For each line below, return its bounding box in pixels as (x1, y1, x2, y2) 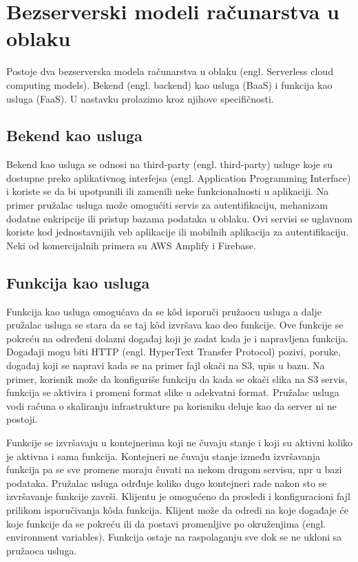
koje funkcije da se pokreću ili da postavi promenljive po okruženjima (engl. (6, 516, 326, 530)
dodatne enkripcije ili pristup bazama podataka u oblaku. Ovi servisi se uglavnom (6, 211, 352, 225)
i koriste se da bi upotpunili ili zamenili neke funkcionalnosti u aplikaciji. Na (6, 184, 329, 198)
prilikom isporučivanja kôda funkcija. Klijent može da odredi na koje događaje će (6, 502, 348, 517)
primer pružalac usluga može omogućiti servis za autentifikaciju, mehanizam (6, 198, 328, 212)
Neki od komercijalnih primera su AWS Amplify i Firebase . (6, 238, 256, 252)
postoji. (6, 412, 38, 426)
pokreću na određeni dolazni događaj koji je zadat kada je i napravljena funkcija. (6, 331, 348, 345)
